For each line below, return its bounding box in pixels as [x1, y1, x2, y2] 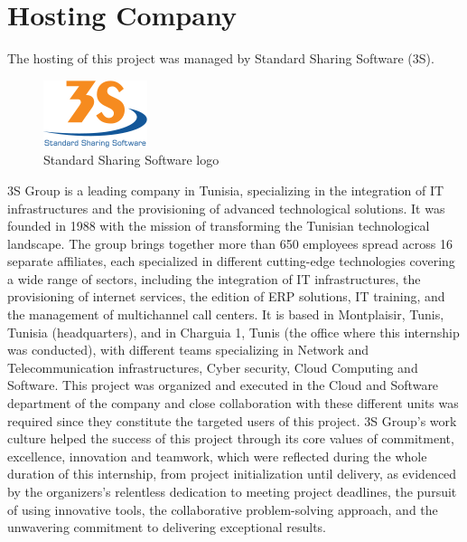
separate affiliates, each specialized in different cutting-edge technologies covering [7, 252, 455, 271]
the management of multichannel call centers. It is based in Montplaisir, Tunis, [7, 305, 444, 324]
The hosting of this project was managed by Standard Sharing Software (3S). [7, 49, 434, 68]
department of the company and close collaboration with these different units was [7, 394, 459, 413]
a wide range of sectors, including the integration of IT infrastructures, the [7, 269, 421, 288]
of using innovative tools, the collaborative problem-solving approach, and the [7, 499, 438, 518]
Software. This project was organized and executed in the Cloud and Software [7, 376, 439, 395]
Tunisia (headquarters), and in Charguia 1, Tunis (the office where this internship [7, 322, 460, 341]
